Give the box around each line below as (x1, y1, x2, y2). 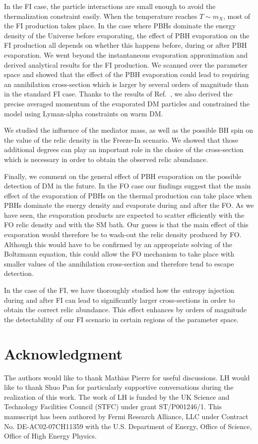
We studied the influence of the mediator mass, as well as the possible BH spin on (4, 125, 254, 135)
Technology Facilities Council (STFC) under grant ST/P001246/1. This (4, 401, 222, 412)
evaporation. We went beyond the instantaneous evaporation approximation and (4, 49, 248, 60)
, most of (223, 10, 251, 21)
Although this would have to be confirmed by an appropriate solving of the (4, 239, 232, 249)
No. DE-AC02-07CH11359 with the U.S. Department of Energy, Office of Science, (4, 421, 252, 431)
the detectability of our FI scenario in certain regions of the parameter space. (4, 314, 239, 324)
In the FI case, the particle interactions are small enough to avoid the (4, 1, 216, 11)
